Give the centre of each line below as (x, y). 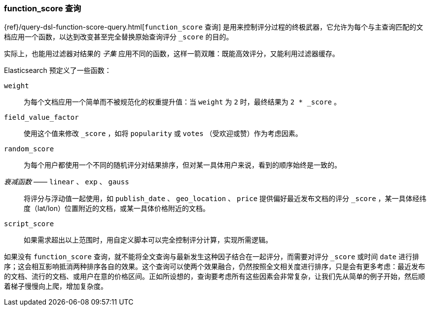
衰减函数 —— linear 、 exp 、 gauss (67, 182)
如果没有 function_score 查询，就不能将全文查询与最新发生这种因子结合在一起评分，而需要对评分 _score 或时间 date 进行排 (212, 257)
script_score (29, 224)
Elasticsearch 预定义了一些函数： (58, 70)
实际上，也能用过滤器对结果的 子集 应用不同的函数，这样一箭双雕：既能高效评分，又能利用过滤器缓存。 (172, 54)
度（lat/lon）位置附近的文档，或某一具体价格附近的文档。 (117, 208)
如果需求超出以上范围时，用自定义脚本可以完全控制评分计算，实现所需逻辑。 (148, 240)
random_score (29, 149)
